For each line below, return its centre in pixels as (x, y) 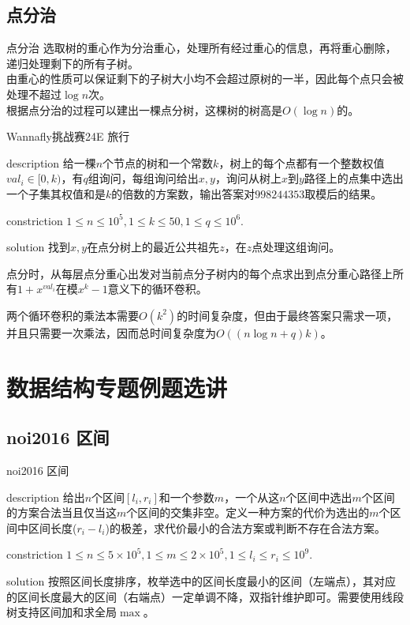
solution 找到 (38, 247)
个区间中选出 (319, 497)
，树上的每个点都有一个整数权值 (302, 162)
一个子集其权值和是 (56, 193)
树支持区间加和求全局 (61, 612)
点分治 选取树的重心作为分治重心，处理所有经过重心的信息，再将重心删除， (201, 48)
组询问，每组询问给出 (143, 178)
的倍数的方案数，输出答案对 (183, 193)
